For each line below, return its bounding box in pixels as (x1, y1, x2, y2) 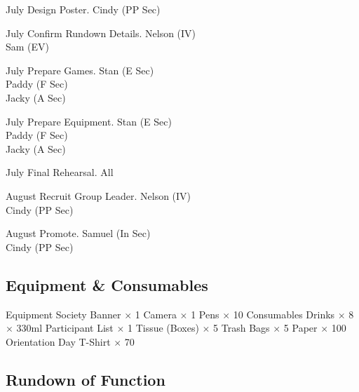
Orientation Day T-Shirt (6, 334, 111, 349)
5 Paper (283, 320, 318, 335)
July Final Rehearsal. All (6, 165, 114, 180)
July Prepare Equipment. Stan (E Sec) (6, 114, 172, 128)
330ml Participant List (16, 320, 114, 335)
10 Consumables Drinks (233, 306, 335, 321)
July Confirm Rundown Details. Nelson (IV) (6, 25, 196, 40)
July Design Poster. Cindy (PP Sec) (6, 2, 161, 16)
